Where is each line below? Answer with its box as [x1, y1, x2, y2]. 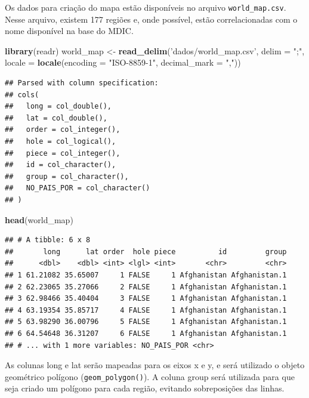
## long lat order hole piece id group [5, 247, 287, 256]
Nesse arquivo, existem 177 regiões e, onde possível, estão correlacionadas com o [5, 13, 298, 25]
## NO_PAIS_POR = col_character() [5, 184, 150, 193]
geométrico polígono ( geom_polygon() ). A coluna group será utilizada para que [5, 370, 295, 382]
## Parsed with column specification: [5, 79, 159, 88]
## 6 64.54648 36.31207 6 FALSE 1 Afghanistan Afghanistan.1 [5, 329, 287, 338]
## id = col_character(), [5, 161, 116, 169]
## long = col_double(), [5, 102, 112, 111]
